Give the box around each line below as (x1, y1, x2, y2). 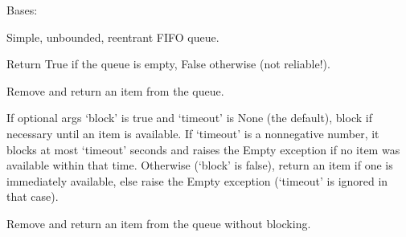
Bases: (6, 2, 38, 18)
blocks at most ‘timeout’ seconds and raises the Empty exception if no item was (6, 141, 400, 157)
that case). (6, 188, 59, 205)
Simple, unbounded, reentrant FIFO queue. (6, 28, 219, 45)
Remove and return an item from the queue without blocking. (6, 215, 311, 231)
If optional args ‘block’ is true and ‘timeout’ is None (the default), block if (6, 109, 372, 126)
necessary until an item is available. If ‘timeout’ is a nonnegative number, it (6, 125, 379, 141)
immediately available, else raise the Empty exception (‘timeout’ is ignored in (6, 172, 388, 189)
